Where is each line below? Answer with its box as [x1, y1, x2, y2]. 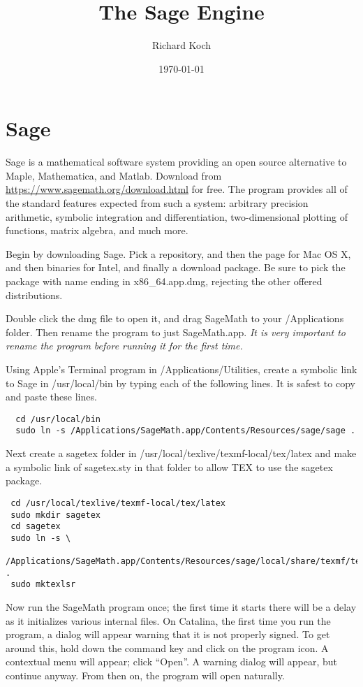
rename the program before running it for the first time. [6, 338, 243, 353]
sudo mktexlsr [10, 579, 76, 590]
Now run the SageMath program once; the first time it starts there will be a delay [6, 600, 357, 614]
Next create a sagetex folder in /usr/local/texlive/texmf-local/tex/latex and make [6, 446, 357, 461]
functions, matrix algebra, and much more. [6, 223, 188, 238]
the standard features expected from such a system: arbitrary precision [6, 196, 309, 210]
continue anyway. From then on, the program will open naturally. [6, 668, 285, 683]
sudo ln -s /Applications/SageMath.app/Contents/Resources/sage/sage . [15, 426, 356, 436]
